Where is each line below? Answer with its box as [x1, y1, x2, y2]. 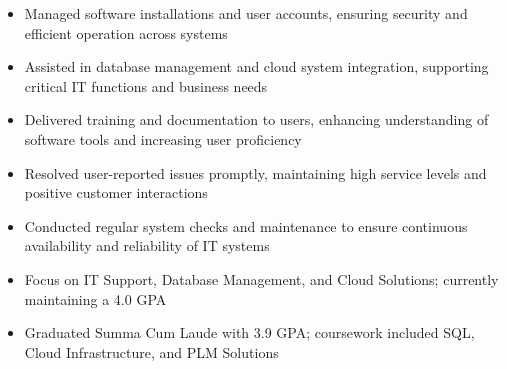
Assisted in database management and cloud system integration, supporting [24, 56, 489, 77]
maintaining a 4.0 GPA [24, 288, 167, 309]
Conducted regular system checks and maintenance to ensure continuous [24, 215, 468, 236]
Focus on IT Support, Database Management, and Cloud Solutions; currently [24, 268, 499, 289]
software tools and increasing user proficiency [24, 128, 302, 149]
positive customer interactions [24, 182, 208, 203]
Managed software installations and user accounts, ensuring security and [24, 3, 468, 23]
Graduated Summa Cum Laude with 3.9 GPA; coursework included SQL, [24, 322, 475, 343]
